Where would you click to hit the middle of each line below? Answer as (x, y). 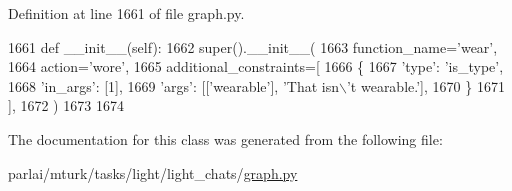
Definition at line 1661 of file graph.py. (126, 13)
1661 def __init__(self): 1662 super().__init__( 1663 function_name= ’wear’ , (253, 46)
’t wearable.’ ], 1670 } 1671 (425, 85)
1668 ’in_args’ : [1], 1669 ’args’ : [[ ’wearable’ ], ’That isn (173, 85)
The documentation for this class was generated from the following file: (225, 138)
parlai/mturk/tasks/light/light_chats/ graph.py (153, 172)
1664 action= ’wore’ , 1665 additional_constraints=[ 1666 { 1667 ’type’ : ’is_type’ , (256, 66)
